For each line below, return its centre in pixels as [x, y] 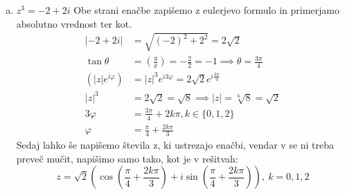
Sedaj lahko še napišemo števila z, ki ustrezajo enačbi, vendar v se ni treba [175, 145]
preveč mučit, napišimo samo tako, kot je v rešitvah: [127, 158]
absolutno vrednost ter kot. [74, 23]
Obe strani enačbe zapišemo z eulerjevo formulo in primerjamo [206, 10]
